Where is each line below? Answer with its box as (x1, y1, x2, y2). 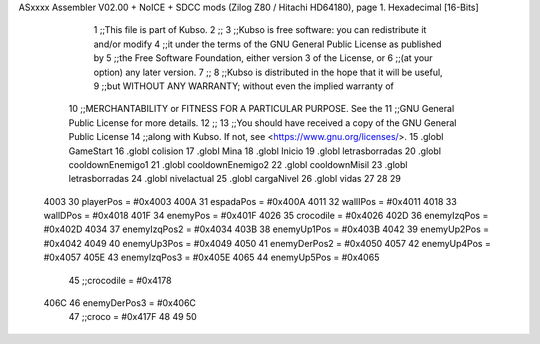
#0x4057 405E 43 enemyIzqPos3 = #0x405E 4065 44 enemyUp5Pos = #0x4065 (43, 251, 380, 264)
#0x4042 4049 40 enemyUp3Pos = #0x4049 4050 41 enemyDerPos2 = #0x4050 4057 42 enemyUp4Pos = (43, 237, 492, 249)
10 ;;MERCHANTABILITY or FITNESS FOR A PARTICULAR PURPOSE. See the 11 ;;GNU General (68, 103, 455, 115)
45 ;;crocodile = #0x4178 (68, 274, 172, 286)
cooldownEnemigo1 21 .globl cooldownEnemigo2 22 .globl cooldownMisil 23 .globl (68, 158, 408, 170)
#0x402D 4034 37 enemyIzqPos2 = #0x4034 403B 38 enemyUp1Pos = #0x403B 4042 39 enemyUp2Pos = (43, 223, 490, 235)
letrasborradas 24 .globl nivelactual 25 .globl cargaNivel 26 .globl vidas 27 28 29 (68, 173, 402, 185)
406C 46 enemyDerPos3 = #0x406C (43, 297, 197, 309)
